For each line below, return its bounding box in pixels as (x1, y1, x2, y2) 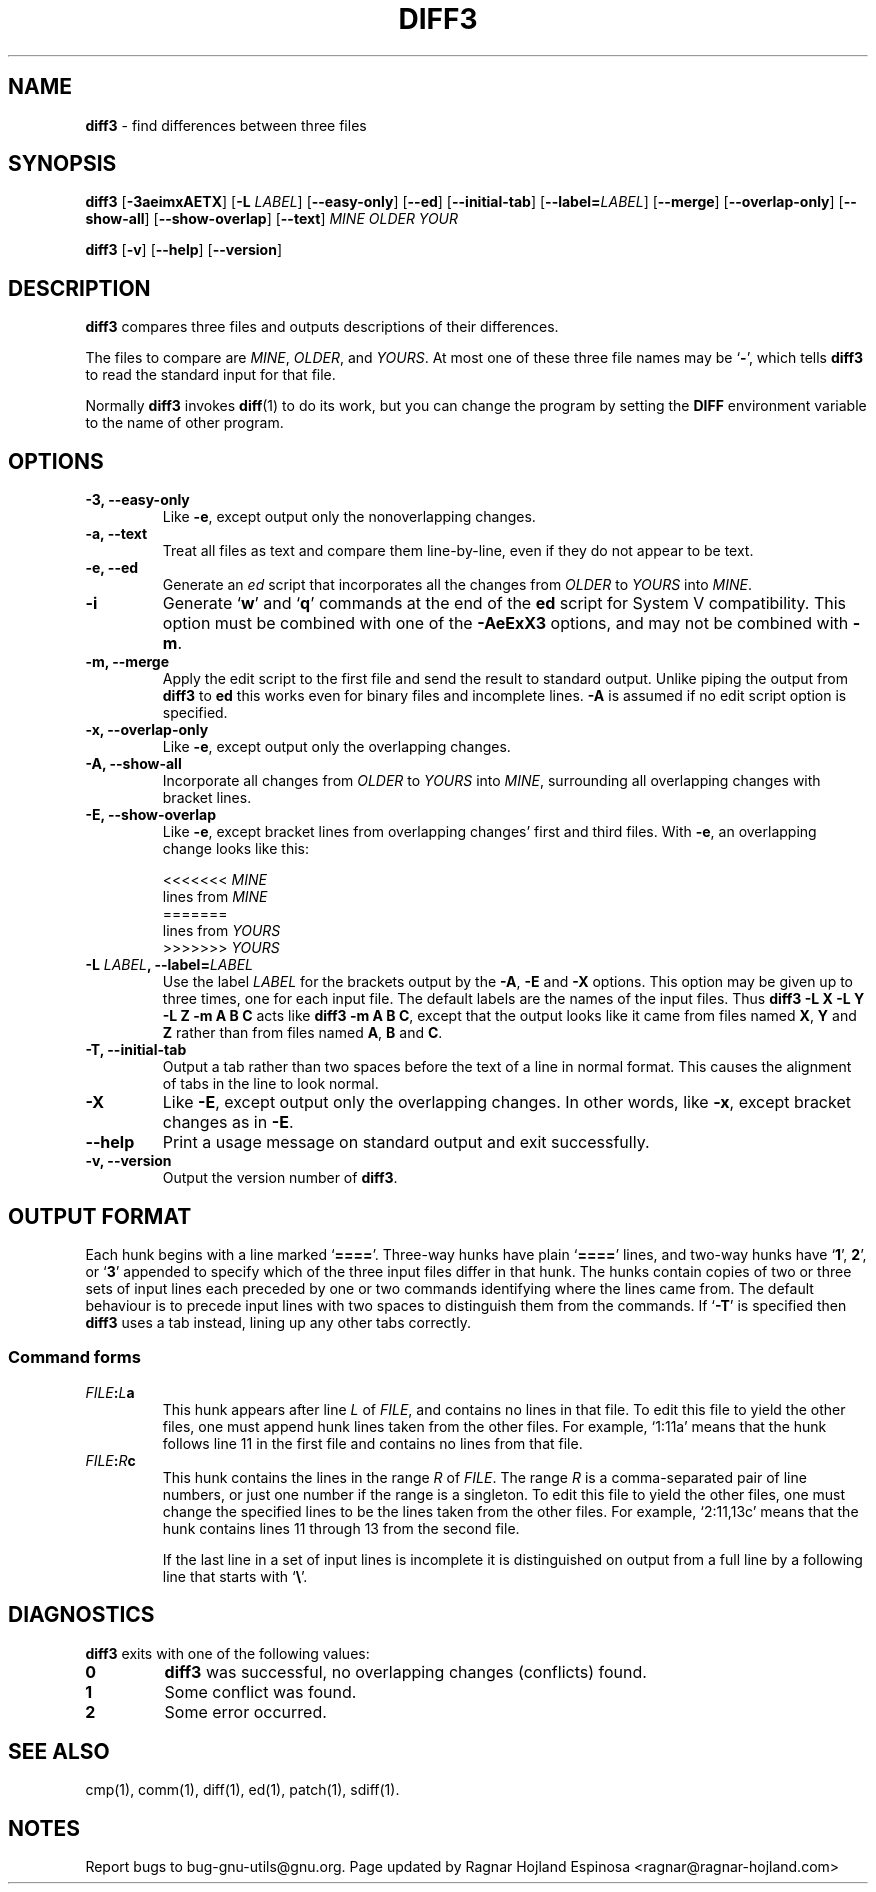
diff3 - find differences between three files (85, 116, 367, 134)
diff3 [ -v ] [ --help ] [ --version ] (85, 241, 283, 259)
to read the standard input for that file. (85, 366, 336, 384)
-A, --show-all (85, 755, 182, 773)
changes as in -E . (162, 1112, 294, 1133)
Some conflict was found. (164, 1681, 357, 1702)
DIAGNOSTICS (8, 1602, 155, 1628)
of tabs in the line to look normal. (162, 1075, 379, 1093)
